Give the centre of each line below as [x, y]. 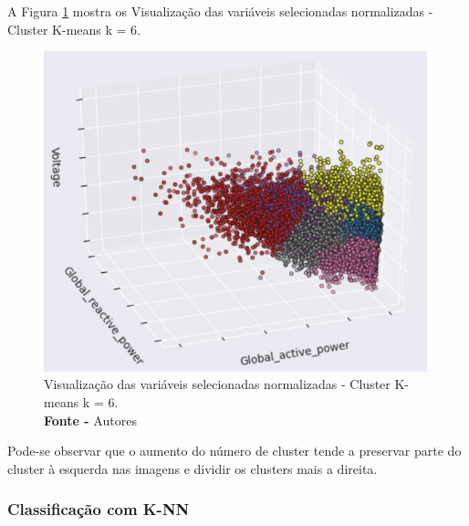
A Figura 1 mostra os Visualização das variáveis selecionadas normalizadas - [220, 11]
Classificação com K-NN [99, 509]
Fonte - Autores [90, 420]
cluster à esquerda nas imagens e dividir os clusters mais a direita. [193, 468]
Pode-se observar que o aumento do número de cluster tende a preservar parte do [234, 451]
